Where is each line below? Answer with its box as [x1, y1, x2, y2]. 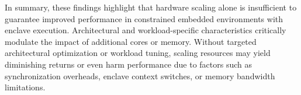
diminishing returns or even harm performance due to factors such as [5, 58, 252, 70]
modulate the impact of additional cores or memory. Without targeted [5, 35, 257, 47]
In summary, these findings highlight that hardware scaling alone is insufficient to [5, 1, 297, 13]
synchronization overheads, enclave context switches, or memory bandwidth [5, 69, 275, 82]
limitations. [5, 81, 46, 93]
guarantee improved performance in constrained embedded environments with [5, 12, 283, 24]
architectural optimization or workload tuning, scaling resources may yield [5, 47, 271, 59]
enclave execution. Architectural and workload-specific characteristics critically [5, 24, 286, 36]
